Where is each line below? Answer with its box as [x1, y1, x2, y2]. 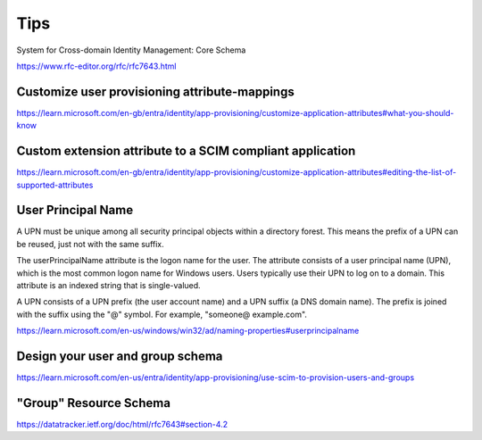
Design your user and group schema [16, 348, 223, 363]
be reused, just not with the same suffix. [16, 238, 164, 249]
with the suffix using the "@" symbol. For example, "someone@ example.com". [16, 309, 308, 320]
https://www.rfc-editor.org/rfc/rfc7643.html [16, 61, 177, 71]
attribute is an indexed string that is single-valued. [16, 280, 201, 290]
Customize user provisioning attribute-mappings [16, 84, 295, 99]
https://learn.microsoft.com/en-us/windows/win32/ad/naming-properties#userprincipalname [16, 326, 360, 336]
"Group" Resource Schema [16, 395, 171, 411]
